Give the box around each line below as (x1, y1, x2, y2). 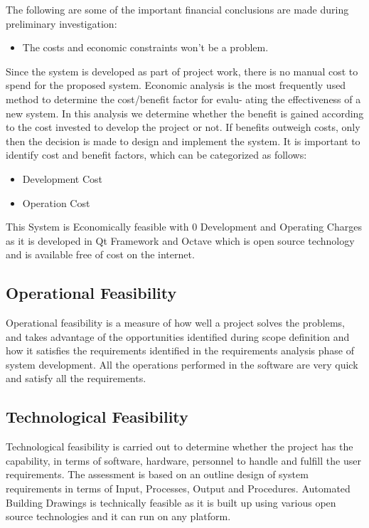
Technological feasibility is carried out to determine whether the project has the (6, 439, 353, 454)
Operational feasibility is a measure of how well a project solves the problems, (6, 315, 345, 330)
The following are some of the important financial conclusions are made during (6, 2, 349, 16)
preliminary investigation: (6, 16, 117, 31)
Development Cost (22, 171, 103, 186)
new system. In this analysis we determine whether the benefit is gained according (6, 105, 364, 120)
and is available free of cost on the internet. (6, 247, 195, 262)
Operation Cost (22, 195, 90, 210)
